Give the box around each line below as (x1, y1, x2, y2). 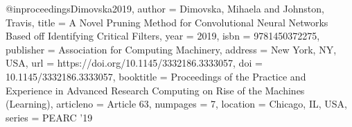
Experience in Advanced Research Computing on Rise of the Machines (6, 83, 305, 97)
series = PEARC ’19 (6, 110, 93, 124)
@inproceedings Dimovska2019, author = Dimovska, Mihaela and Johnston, (6, 1, 324, 15)
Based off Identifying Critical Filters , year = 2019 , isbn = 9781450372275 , (6, 28, 320, 43)
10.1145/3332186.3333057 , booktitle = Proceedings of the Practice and (6, 69, 306, 83)
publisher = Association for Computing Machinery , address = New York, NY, (6, 42, 337, 56)
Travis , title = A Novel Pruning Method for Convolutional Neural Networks (6, 15, 328, 29)
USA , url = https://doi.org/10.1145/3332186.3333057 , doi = (6, 56, 263, 70)
